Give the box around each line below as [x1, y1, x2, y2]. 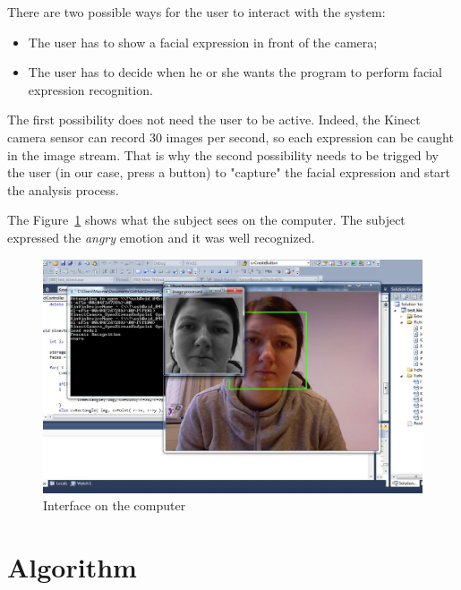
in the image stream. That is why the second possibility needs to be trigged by [7, 145, 439, 164]
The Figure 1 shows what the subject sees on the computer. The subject [7, 210, 406, 229]
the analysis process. [7, 180, 119, 199]
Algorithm [7, 549, 137, 586]
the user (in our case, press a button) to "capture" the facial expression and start [7, 163, 451, 182]
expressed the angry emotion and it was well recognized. [7, 227, 315, 246]
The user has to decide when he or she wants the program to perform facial [28, 63, 442, 81]
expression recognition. [28, 80, 153, 98]
